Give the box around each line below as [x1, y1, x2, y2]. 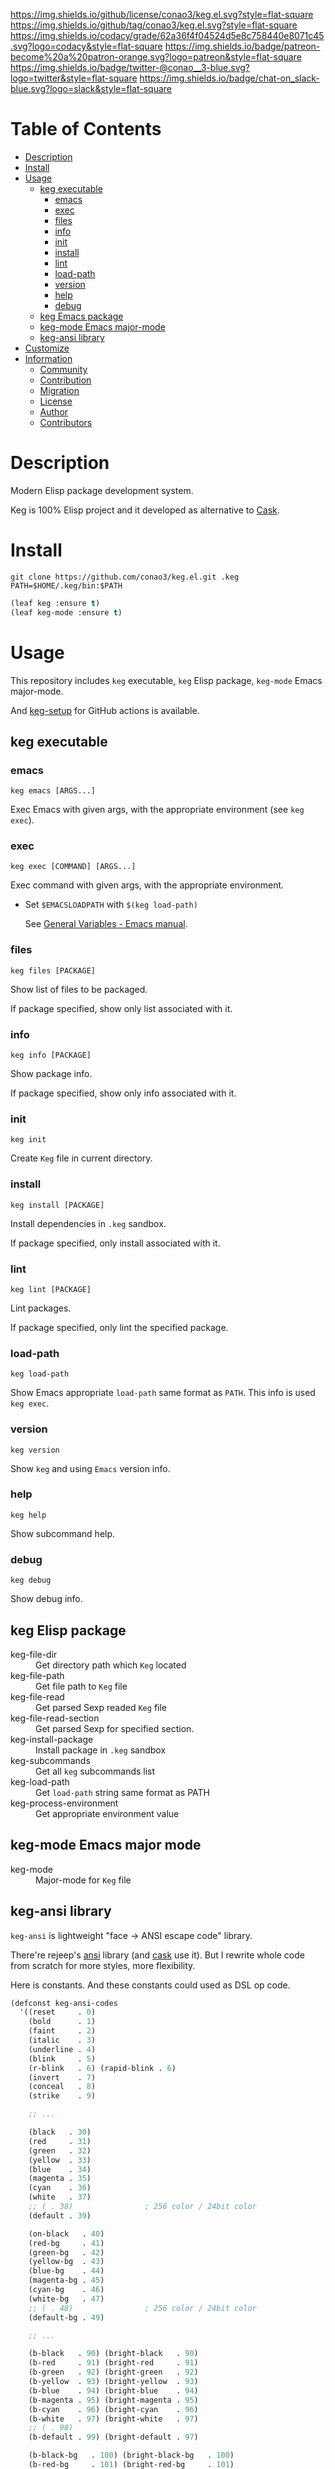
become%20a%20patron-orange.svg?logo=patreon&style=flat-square [10, 51, 302, 63]
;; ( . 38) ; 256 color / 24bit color [28, 2202, 257, 2212]
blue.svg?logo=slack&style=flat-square [10, 83, 173, 94]
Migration [39, 384, 80, 396]
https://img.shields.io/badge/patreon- [164, 40, 321, 52]
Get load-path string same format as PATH [35, 1786, 210, 1798]
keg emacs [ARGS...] [10, 786, 97, 796]
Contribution [39, 374, 92, 386]
